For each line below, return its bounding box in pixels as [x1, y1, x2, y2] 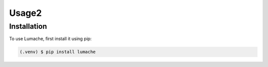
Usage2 [9, 7, 42, 18]
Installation [9, 22, 47, 31]
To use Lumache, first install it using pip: [9, 36, 92, 42]
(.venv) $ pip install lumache [19, 49, 96, 55]
